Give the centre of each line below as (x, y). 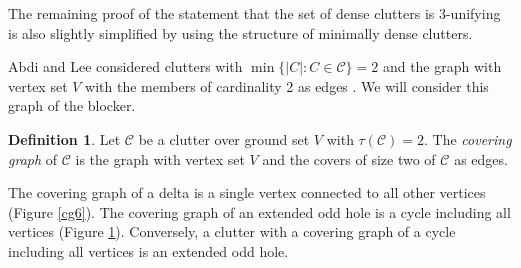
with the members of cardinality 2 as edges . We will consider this (287, 85)
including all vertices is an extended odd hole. (148, 250)
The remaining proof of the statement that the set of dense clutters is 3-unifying (254, 13)
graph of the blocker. (72, 105)
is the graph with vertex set (160, 158)
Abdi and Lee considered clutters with (125, 66)
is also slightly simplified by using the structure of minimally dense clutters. (240, 32)
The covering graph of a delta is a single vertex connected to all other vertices (247, 192)
